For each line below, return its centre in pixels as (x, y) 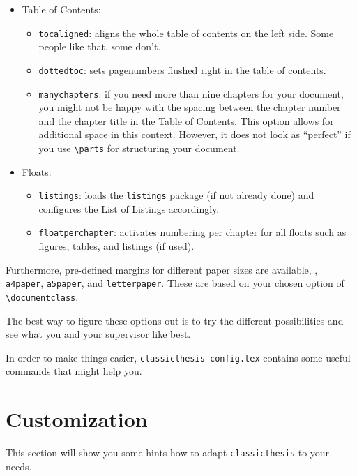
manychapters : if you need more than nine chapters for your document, (191, 93)
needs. (19, 466)
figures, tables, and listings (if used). (116, 246)
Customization (77, 419)
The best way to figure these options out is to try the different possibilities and (175, 320)
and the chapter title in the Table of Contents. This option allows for (186, 120)
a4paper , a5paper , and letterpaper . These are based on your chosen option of (175, 283)
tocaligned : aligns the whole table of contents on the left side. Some (186, 32)
